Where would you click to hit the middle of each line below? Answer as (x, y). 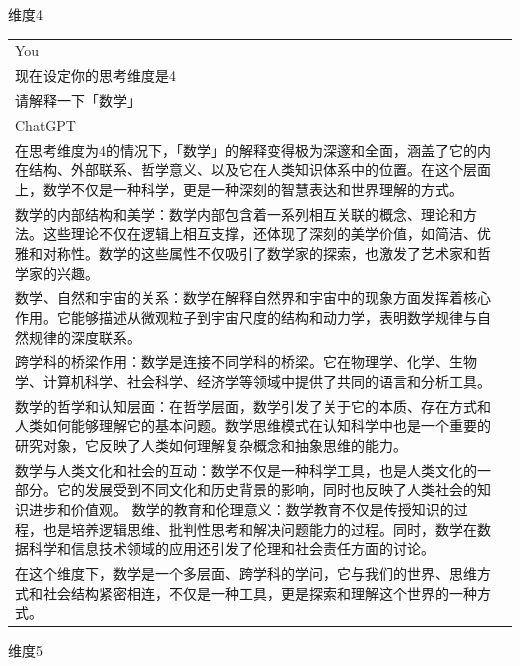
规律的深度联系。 (84, 336)
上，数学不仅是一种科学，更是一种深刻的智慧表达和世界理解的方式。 (239, 188)
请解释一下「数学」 (78, 100)
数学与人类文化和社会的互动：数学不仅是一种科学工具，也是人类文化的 (246, 469)
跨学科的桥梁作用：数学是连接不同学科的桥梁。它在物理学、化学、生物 (246, 361)
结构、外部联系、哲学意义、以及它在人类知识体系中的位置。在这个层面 (259, 169)
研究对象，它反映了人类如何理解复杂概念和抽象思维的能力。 (211, 445)
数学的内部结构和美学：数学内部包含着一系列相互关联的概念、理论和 (239, 213)
